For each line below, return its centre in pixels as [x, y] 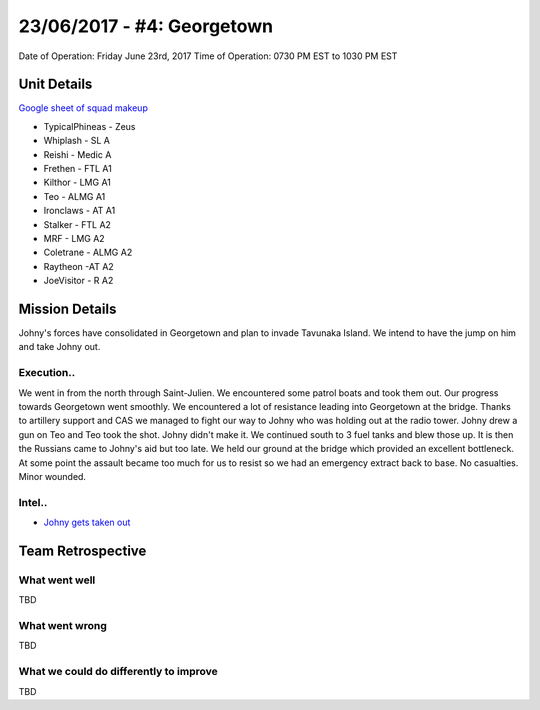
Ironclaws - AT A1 [79, 211]
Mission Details [67, 308]
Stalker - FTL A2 [77, 224]
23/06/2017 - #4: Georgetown [146, 26]
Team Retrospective [82, 550]
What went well [57, 580]
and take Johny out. [59, 347]
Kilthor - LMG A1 [77, 182]
